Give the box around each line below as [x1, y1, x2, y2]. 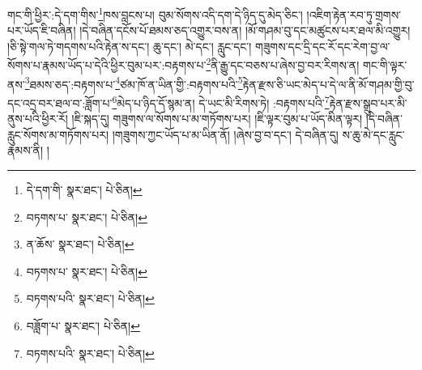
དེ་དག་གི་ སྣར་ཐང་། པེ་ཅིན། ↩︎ [26, 181, 143, 198]
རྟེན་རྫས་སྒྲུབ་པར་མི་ [329, 94, 407, 111]
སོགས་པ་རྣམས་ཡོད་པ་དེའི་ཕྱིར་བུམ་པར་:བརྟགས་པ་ [7, 57, 207, 74]
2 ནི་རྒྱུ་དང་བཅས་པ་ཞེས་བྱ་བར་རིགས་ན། [206, 54, 360, 74]
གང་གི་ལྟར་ [362, 57, 407, 74]
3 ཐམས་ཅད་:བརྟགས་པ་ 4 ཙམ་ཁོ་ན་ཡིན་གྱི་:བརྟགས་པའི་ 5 [24, 73, 243, 92]
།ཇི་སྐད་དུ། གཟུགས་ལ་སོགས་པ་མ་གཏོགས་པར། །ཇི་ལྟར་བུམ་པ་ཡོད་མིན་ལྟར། [71, 110, 363, 127]
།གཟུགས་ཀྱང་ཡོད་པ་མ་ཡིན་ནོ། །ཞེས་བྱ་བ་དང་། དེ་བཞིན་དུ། [112, 125, 339, 142]
